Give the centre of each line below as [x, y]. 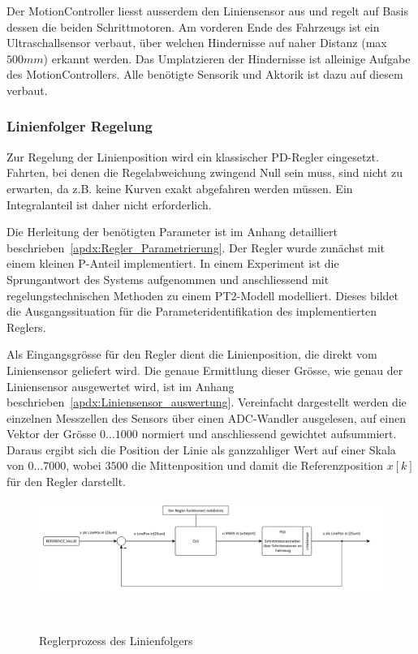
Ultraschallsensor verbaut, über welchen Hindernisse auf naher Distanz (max [197, 43]
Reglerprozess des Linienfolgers [116, 640]
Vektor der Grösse [52, 434]
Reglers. [26, 327]
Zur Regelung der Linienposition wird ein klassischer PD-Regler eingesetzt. [193, 156]
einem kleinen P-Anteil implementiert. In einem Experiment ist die [173, 263]
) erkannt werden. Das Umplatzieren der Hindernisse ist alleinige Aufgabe [227, 58]
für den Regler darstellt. [67, 482]
